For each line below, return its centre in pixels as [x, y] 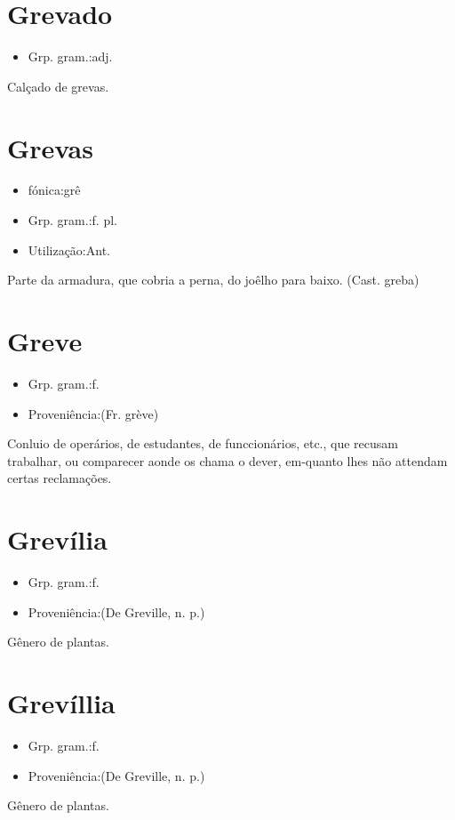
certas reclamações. [60, 478]
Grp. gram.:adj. [70, 56]
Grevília [57, 539]
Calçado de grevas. [58, 86]
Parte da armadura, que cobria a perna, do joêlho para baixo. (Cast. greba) [213, 280]
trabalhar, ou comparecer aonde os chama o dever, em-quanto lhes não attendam [227, 460]
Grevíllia [61, 703]
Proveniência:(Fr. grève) [93, 413]
